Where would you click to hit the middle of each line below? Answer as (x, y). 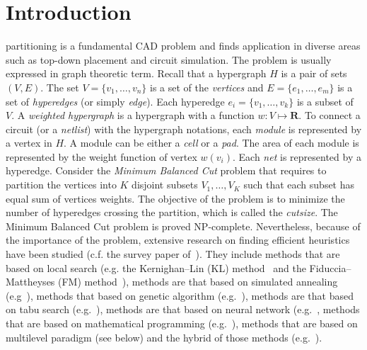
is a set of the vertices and (207, 87)
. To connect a (330, 115)
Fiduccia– (330, 267)
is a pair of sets (314, 73)
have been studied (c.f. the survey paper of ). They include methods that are (173, 254)
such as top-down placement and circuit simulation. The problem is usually (169, 59)
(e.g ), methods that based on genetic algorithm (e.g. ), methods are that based (180, 295)
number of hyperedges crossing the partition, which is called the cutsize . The (172, 212)
